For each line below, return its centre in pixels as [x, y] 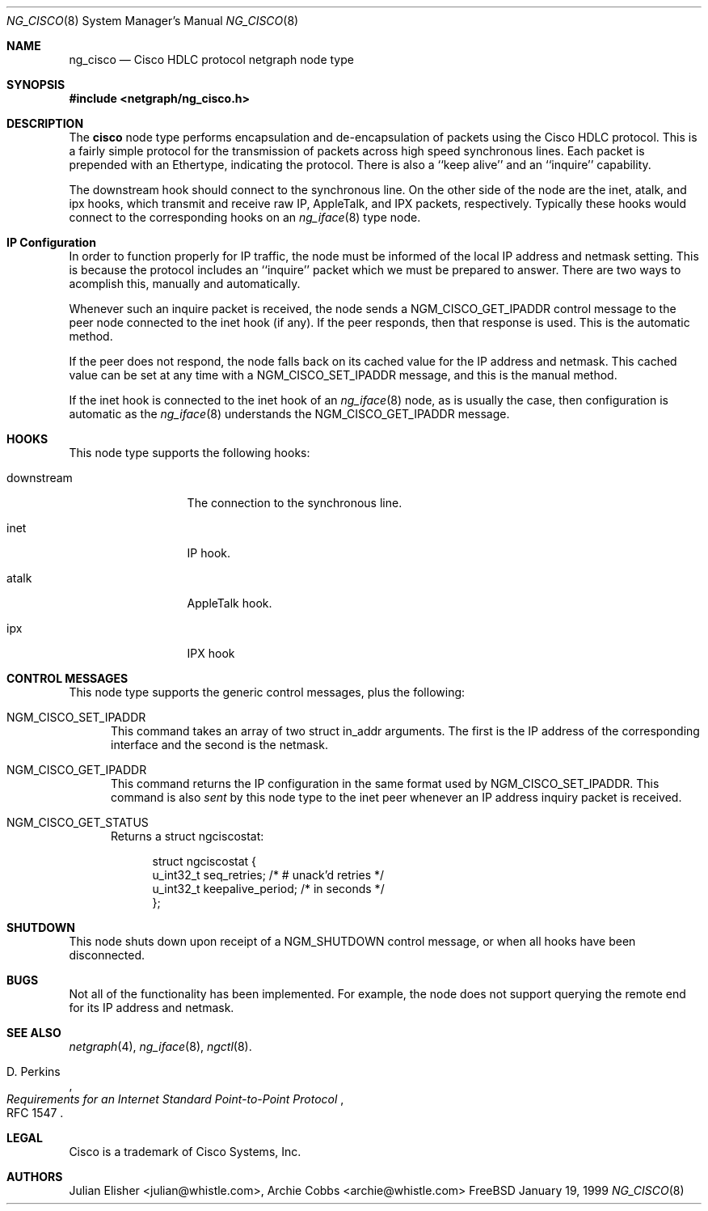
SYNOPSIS [36, 85]
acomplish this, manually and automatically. [185, 284]
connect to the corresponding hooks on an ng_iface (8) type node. [245, 217]
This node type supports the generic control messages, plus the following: [267, 692]
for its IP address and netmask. [152, 1008]
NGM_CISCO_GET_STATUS [78, 822]
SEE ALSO [34, 1033]
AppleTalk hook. [230, 603]
